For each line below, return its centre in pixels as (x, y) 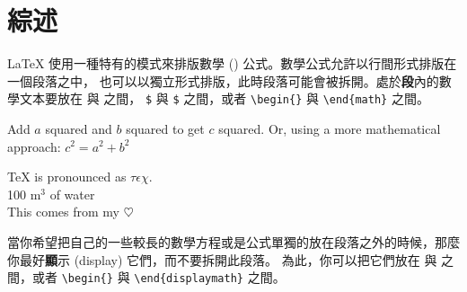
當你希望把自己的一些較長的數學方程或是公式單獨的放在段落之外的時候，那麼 (233, 241)
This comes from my (63, 212)
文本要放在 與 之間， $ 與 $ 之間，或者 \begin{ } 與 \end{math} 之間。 (224, 98)
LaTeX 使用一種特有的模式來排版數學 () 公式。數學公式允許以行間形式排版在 (232, 63)
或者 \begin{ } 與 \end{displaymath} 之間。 (159, 277)
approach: (34, 146)
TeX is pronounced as (67, 177)
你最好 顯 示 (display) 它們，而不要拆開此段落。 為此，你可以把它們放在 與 (222, 259)
